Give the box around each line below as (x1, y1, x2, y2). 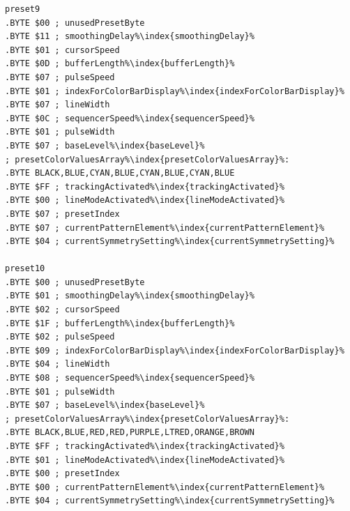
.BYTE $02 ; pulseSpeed (5, 332, 115, 342)
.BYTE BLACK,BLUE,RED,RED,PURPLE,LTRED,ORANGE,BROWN (5, 427, 254, 438)
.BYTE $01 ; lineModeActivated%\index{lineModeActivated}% (5, 455, 284, 465)
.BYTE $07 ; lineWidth (5, 100, 110, 110)
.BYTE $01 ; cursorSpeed (5, 45, 120, 55)
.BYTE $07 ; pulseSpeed (5, 72, 115, 82)
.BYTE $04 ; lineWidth (5, 359, 110, 369)
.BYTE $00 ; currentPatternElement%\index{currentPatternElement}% (5, 482, 325, 492)
